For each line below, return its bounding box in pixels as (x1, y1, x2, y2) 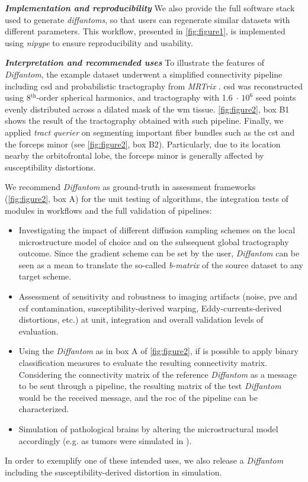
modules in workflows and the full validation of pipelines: (5, 204, 212, 216)
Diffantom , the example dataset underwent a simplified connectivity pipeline (5, 68, 283, 80)
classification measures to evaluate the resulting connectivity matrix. (18, 356, 268, 369)
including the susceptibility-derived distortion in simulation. (5, 465, 222, 478)
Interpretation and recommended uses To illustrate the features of (5, 56, 265, 69)
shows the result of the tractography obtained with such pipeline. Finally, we (5, 114, 284, 127)
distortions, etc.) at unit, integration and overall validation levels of (18, 313, 264, 326)
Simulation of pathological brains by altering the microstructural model (18, 423, 278, 435)
